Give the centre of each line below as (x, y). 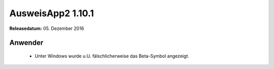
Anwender (26, 43)
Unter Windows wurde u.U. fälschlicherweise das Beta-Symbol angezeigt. (112, 56)
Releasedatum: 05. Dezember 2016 (47, 28)
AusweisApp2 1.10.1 (52, 13)
